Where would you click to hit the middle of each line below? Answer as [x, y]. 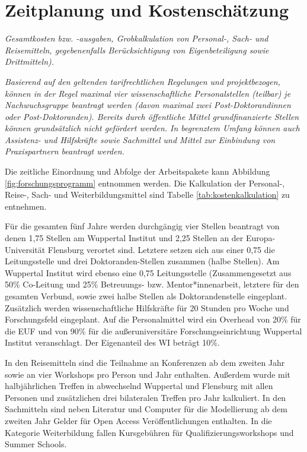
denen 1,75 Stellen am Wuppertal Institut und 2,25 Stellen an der [124, 238]
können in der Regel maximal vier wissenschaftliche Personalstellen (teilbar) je [148, 93]
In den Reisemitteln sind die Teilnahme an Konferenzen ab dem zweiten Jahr [145, 362]
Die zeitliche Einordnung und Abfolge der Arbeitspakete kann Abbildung [137, 171]
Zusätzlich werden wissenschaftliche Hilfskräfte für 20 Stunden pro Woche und [147, 307]
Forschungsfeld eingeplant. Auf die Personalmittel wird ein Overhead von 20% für [153, 319]
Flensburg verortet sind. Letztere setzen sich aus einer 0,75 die [161, 249]
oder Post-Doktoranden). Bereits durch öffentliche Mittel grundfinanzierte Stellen [152, 116]
